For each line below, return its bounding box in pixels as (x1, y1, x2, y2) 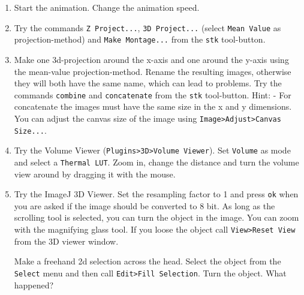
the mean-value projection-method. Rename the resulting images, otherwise (14, 65, 291, 77)
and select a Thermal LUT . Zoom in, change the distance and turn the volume (14, 155, 299, 168)
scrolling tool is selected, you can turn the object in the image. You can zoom (14, 211, 299, 224)
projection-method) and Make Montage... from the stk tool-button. (14, 33, 266, 46)
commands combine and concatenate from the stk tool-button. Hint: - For (14, 88, 291, 101)
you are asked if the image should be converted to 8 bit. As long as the (14, 199, 275, 212)
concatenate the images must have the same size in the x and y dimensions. (14, 100, 292, 113)
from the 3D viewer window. (14, 234, 119, 247)
